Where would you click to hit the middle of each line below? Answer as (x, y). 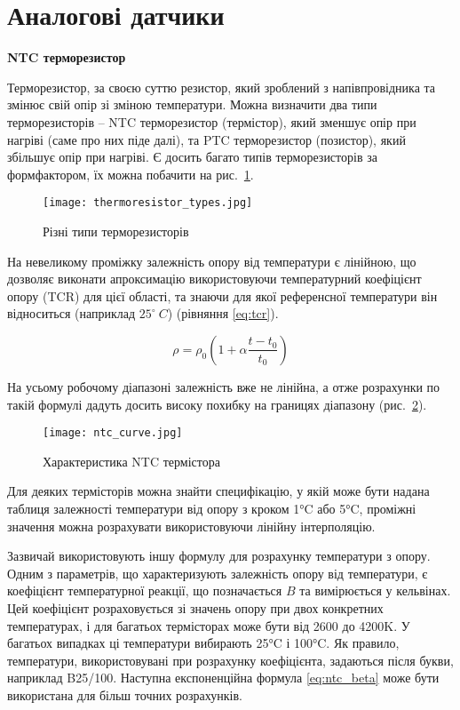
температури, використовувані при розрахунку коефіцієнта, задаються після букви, (230, 660)
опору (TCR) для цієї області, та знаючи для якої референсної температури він (222, 295)
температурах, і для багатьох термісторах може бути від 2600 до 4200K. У (209, 625)
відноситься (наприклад (71, 313)
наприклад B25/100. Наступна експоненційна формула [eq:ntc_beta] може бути (223, 678)
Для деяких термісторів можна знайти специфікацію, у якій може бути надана (218, 491)
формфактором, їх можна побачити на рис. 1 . (131, 174)
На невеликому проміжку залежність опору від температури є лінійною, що (212, 261)
